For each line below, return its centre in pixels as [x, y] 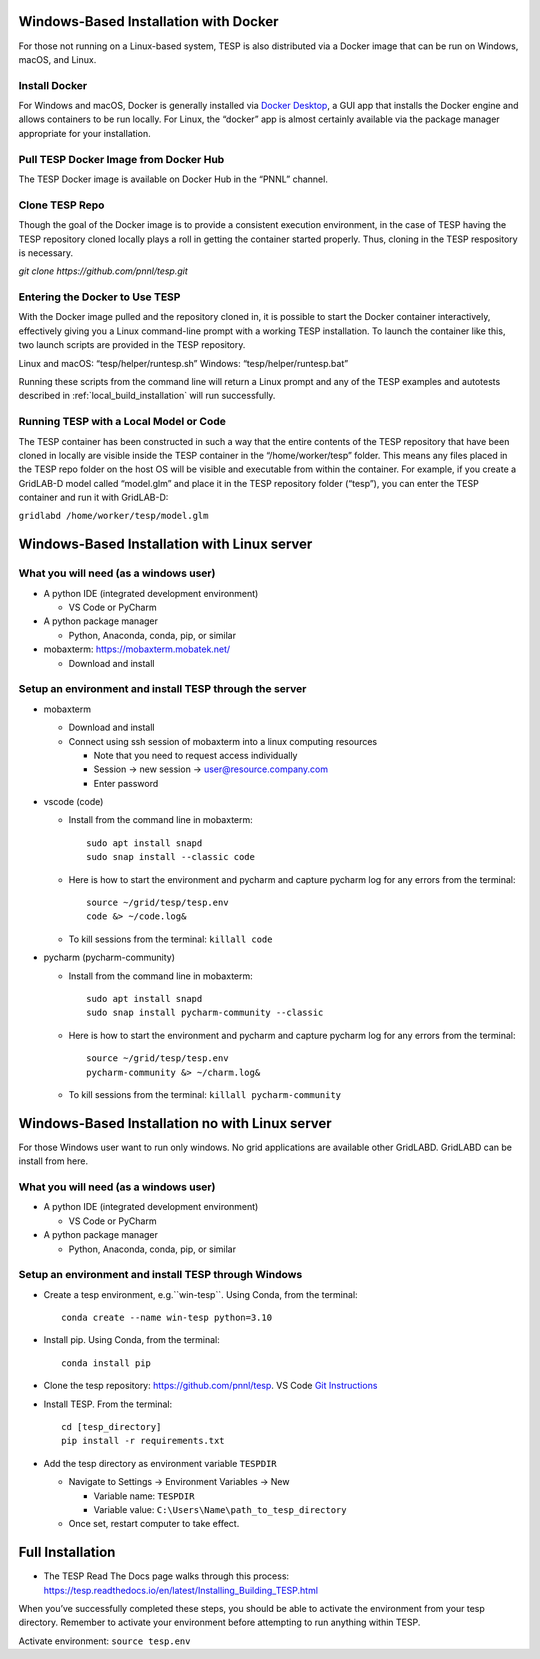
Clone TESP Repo [61, 205]
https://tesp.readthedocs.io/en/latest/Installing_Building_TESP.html [181, 1590]
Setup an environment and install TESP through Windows [160, 1275]
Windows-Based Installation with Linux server [165, 544]
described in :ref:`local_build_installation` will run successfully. [147, 396]
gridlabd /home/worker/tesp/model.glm [113, 516]
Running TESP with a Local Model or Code [122, 422]
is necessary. [46, 252]
